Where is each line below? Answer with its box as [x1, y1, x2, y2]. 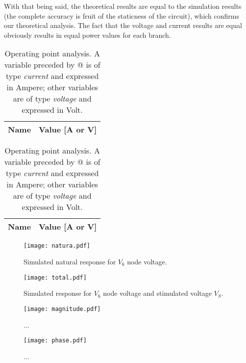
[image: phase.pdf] [24, 337, 87, 344]
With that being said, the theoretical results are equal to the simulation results [4, 1, 242, 11]
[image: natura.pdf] [24, 242, 91, 250]
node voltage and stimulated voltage [103, 288, 212, 298]
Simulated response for [24, 288, 92, 298]
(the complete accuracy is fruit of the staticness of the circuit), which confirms [4, 10, 240, 21]
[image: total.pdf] [24, 274, 87, 281]
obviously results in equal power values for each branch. [4, 29, 171, 40]
